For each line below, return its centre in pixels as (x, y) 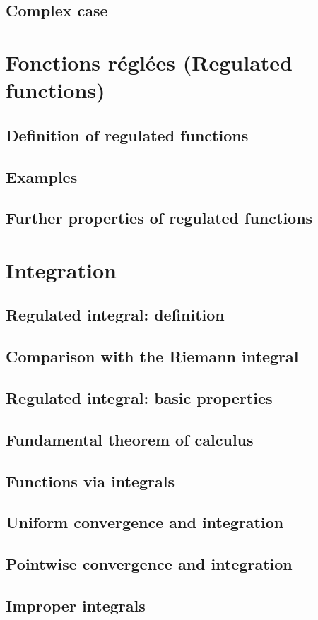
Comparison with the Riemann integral (152, 356)
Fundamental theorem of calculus (130, 439)
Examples (42, 176)
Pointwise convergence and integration (149, 564)
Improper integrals (76, 605)
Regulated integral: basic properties (139, 398)
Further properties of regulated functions (159, 218)
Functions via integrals (90, 481)
